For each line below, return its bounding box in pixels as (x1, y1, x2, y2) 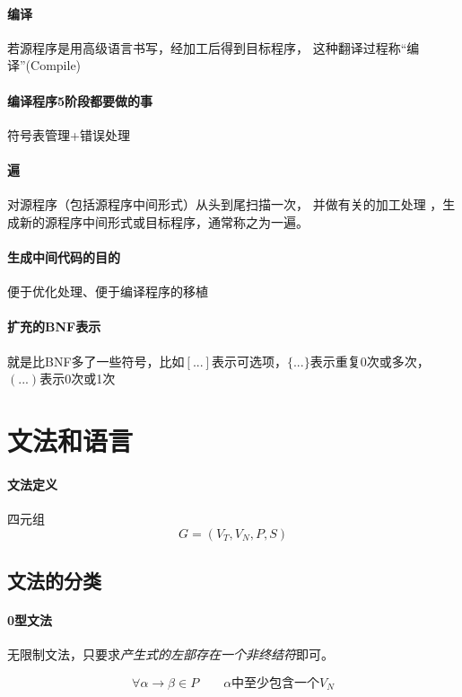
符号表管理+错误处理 (7, 125, 130, 144)
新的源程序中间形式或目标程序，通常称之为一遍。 (19, 212, 309, 231)
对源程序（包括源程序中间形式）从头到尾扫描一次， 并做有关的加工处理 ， (7, 195, 443, 214)
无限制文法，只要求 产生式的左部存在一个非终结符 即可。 (7, 645, 334, 664)
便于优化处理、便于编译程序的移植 (7, 282, 208, 301)
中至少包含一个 (231, 676, 320, 690)
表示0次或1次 (39, 369, 116, 388)
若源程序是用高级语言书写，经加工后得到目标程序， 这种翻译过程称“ (7, 38, 407, 57)
